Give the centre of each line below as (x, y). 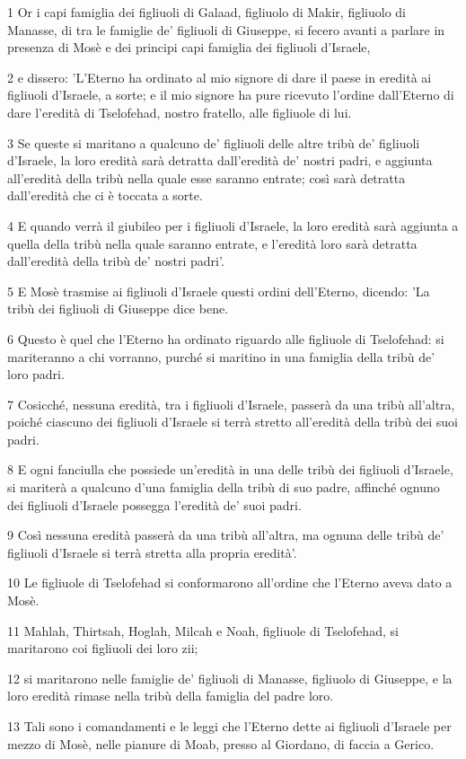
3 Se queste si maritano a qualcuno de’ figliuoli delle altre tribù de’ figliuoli (214, 142)
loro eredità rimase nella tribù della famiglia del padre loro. (171, 696)
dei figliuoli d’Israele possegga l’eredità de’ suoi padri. (154, 504)
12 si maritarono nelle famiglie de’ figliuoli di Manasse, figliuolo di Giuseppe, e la (230, 678)
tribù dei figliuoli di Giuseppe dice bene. (118, 309)
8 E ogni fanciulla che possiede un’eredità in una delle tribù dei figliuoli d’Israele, (230, 469)
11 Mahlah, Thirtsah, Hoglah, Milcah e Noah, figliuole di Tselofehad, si (203, 630)
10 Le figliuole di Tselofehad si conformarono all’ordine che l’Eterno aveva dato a (230, 582)
